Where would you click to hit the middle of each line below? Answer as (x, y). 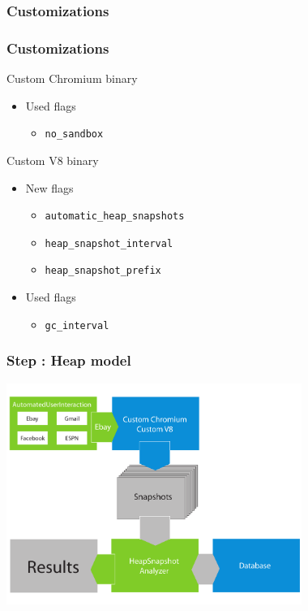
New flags (49, 187)
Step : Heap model (69, 360)
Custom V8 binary (53, 160)
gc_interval (77, 325)
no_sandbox (74, 134)
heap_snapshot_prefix (103, 271)
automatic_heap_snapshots (115, 217)
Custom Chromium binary (72, 78)
